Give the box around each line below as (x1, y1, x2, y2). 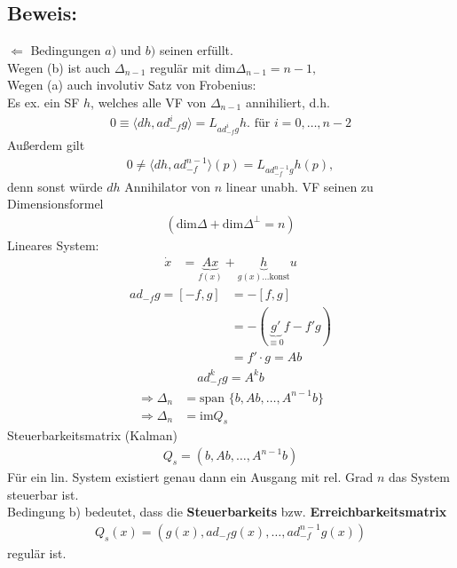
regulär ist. (7, 543, 67, 562)
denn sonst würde (7, 177, 103, 195)
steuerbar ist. (7, 485, 79, 503)
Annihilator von (124, 177, 211, 195)
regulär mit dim (149, 58, 236, 76)
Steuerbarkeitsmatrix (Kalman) (7, 426, 177, 445)
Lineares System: (7, 235, 99, 254)
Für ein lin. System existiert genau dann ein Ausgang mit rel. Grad (7, 468, 374, 486)
